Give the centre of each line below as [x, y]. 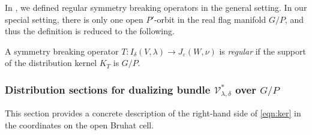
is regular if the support [262, 51]
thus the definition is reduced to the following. [90, 31]
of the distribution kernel [51, 63]
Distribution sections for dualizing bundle [108, 89]
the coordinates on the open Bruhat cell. [79, 124]
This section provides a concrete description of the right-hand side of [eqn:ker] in [153, 113]
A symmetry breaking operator [62, 51]
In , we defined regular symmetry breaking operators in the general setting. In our [156, 7]
